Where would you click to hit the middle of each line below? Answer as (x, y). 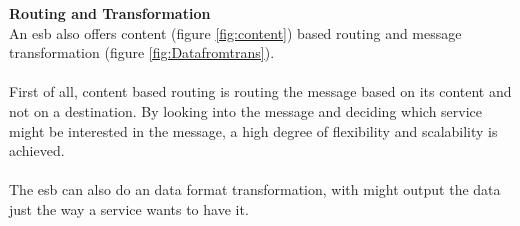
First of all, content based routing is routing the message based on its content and (260, 91)
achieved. (37, 150)
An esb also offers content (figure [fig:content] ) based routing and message (235, 32)
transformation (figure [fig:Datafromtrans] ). (142, 52)
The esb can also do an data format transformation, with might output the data (255, 189)
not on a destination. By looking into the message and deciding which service (246, 110)
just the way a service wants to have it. (129, 208)
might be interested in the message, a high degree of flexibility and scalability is (253, 130)
